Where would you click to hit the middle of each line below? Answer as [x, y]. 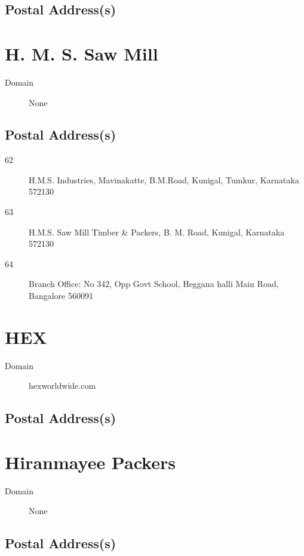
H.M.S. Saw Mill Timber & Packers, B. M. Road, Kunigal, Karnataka [157, 232]
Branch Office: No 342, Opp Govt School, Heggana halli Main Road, [154, 284]
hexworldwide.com [62, 386]
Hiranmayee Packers [90, 462]
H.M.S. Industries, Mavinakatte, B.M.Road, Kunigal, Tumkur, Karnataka [164, 179]
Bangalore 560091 [61, 296]
